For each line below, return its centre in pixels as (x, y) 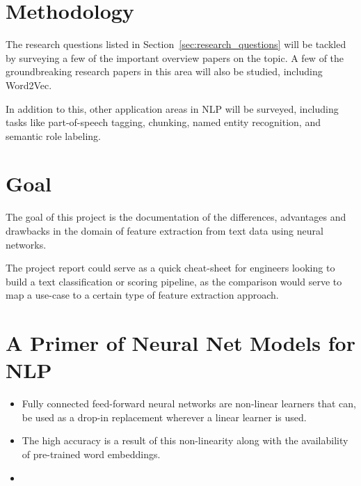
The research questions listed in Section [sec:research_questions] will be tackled (176, 44)
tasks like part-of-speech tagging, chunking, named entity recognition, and (163, 122)
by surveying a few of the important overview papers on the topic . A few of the (175, 57)
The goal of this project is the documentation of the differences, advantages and (176, 217)
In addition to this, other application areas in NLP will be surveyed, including (172, 108)
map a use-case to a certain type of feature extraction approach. (142, 295)
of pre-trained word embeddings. (91, 454)
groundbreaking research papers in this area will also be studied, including (164, 71)
